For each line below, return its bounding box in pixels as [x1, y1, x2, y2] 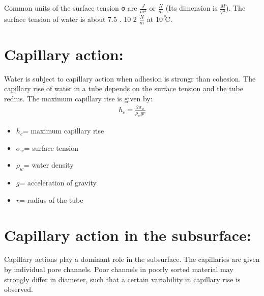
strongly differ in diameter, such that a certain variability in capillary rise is [4, 274, 241, 284]
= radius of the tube [19, 194, 83, 205]
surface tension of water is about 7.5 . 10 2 [4, 13, 137, 24]
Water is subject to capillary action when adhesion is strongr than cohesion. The [4, 73, 256, 84]
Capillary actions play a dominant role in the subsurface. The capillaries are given [4, 254, 260, 264]
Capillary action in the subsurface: [4, 224, 251, 245]
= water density [23, 159, 74, 170]
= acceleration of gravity [19, 177, 97, 188]
